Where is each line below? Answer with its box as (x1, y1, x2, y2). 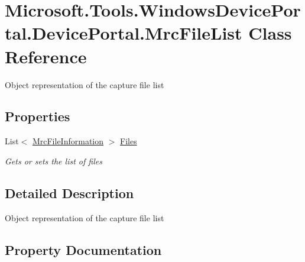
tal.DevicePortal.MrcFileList (5, 21, 242, 45)
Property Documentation (5, 240, 162, 258)
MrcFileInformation (32, 135, 104, 147)
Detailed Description (5, 183, 134, 202)
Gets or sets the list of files (5, 154, 102, 167)
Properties (5, 107, 70, 125)
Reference (5, 44, 87, 68)
